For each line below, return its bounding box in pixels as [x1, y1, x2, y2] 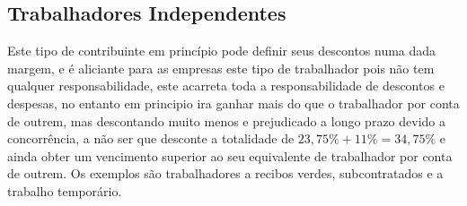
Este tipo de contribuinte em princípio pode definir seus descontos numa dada [7, 41, 436, 60]
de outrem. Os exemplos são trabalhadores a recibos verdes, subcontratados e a [7, 164, 444, 183]
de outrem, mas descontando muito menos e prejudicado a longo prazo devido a [7, 111, 445, 130]
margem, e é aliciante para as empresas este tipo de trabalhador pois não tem [7, 58, 435, 77]
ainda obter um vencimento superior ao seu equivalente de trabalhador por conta [7, 146, 453, 165]
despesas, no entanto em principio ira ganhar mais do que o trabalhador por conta [7, 93, 460, 112]
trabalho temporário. [7, 181, 122, 200]
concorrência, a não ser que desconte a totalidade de [7, 129, 295, 148]
